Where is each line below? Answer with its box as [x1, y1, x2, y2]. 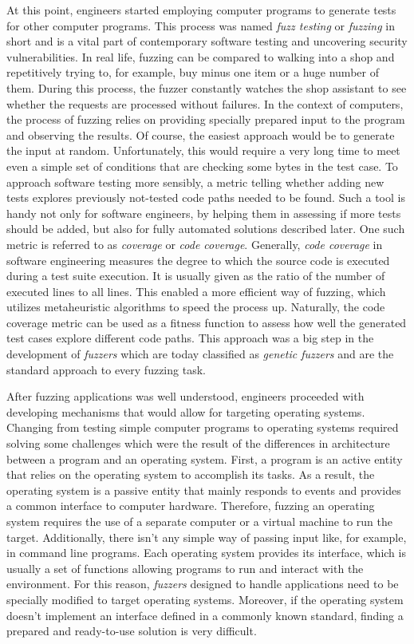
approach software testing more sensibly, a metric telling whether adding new [6, 173, 384, 190]
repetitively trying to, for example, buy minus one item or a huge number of [6, 64, 379, 81]
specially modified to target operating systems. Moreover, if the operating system [6, 591, 404, 607]
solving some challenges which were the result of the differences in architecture [6, 435, 390, 452]
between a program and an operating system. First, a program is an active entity [6, 450, 403, 467]
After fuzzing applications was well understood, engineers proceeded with [6, 388, 365, 405]
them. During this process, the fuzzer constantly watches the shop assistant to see [6, 79, 407, 96]
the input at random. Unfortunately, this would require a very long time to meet [6, 142, 400, 159]
